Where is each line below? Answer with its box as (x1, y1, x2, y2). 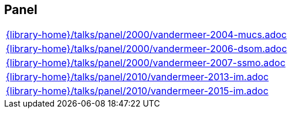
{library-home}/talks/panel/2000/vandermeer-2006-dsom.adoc (6, 43, 287, 55)
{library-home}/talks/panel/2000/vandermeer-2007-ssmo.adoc (6, 57, 286, 69)
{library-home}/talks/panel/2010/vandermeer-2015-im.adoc (6, 85, 269, 97)
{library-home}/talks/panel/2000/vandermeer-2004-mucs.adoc (6, 29, 287, 41)
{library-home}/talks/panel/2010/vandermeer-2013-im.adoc (6, 71, 269, 83)
